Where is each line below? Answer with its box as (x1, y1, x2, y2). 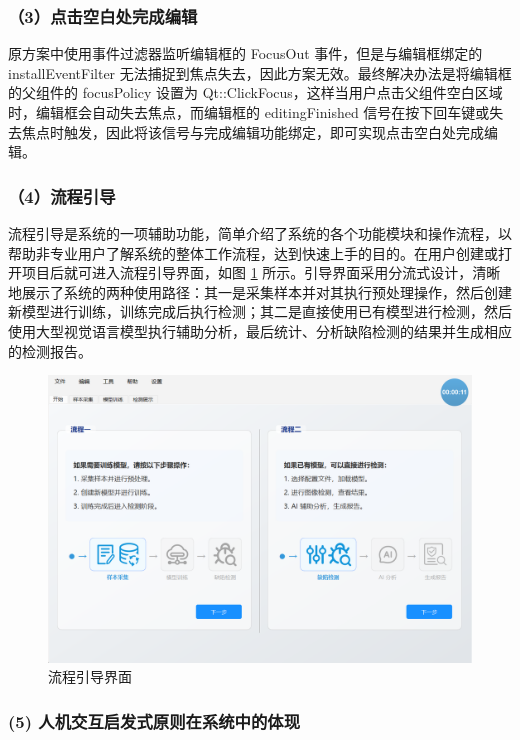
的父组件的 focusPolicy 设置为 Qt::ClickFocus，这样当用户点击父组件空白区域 (8, 82, 503, 103)
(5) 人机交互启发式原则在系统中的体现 (8, 708, 301, 733)
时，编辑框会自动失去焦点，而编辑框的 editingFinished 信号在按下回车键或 (8, 102, 490, 122)
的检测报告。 (8, 340, 92, 361)
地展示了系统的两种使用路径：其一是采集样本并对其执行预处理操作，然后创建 (8, 281, 512, 302)
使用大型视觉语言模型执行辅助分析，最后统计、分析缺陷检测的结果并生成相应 (8, 320, 512, 341)
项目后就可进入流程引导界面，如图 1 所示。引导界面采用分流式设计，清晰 (21, 262, 501, 283)
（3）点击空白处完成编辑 (8, 3, 198, 28)
